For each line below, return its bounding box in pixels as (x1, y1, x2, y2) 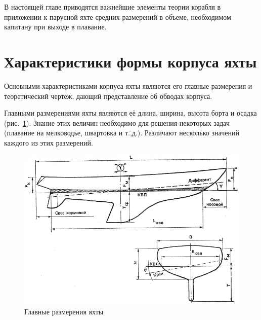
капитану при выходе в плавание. (4, 21, 107, 32)
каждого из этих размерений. (4, 137, 93, 148)
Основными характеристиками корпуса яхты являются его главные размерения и (4, 80, 252, 91)
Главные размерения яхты (24, 306, 104, 317)
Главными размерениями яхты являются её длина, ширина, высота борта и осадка (4, 108, 257, 118)
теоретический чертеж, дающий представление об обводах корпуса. (4, 90, 212, 101)
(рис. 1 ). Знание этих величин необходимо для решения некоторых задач (4, 117, 230, 128)
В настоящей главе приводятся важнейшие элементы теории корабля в (4, 2, 221, 12)
